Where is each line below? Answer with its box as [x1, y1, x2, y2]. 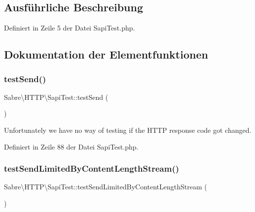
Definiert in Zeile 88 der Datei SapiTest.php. [4, 141, 139, 151]
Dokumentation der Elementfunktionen [4, 47, 208, 62]
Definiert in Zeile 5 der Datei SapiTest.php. [4, 23, 135, 33]
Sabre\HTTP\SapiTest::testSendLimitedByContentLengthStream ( [4, 182, 207, 192]
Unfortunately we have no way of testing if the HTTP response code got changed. [4, 124, 252, 135]
